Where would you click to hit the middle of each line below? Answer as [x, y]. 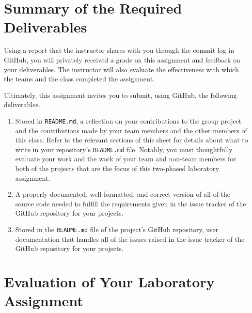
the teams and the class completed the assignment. [79, 79]
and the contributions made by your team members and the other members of [131, 130]
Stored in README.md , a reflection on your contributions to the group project [128, 120]
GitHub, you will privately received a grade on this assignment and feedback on [122, 59]
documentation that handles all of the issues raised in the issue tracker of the [130, 239]
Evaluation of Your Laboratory [109, 281]
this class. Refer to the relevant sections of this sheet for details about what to [132, 140]
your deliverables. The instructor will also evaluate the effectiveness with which [121, 69]
